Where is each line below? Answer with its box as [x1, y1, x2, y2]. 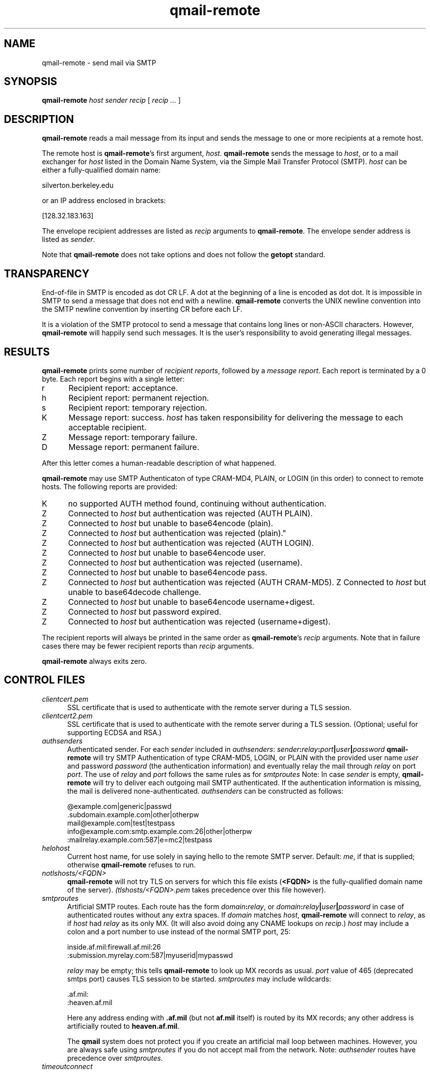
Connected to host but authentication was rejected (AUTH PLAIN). [68, 508, 313, 518]
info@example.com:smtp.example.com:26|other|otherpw [67, 827, 252, 835]
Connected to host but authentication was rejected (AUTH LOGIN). [68, 537, 314, 548]
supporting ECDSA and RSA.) [67, 728, 162, 737]
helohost [42, 843, 70, 852]
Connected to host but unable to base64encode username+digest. [68, 596, 315, 607]
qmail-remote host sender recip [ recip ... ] [42, 96, 181, 105]
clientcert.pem [42, 694, 89, 703]
